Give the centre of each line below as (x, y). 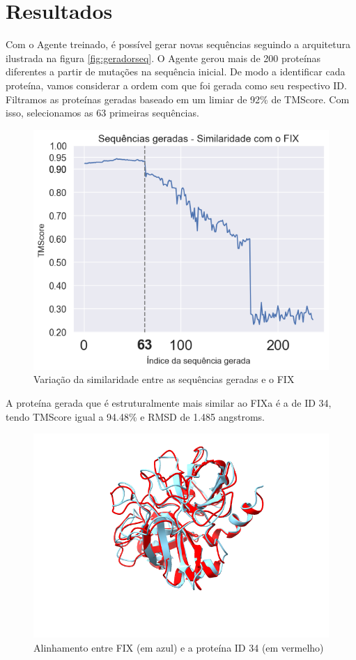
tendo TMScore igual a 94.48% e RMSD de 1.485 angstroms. (135, 416)
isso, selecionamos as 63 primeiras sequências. (102, 113)
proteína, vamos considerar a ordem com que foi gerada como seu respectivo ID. (176, 85)
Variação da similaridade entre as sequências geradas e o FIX (164, 379)
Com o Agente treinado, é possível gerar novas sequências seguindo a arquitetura (178, 44)
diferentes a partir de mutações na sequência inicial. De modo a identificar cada (176, 72)
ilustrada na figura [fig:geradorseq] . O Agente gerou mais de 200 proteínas (163, 58)
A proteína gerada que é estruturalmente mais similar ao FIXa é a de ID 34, (169, 403)
